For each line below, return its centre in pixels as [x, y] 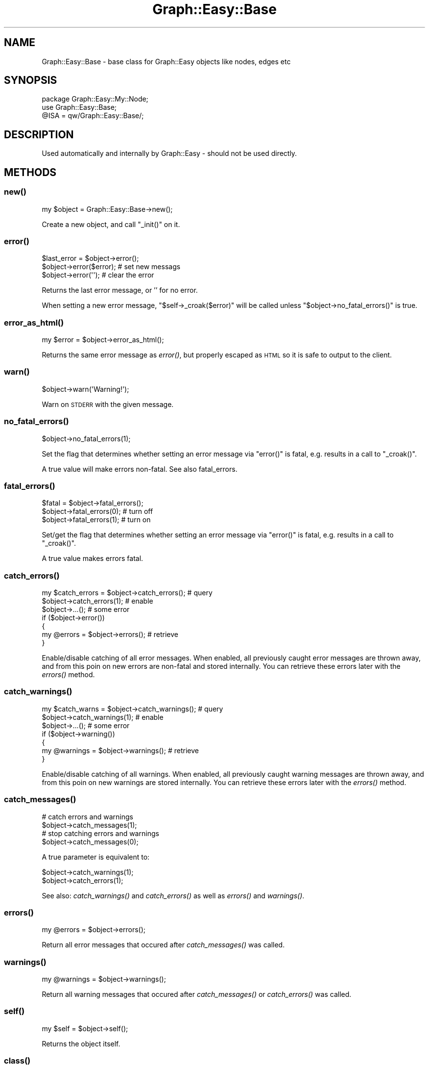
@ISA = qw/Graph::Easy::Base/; [93, 116]
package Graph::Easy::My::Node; [95, 99]
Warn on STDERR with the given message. [108, 404]
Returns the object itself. [81, 1043]
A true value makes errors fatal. [93, 559]
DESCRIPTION [39, 134]
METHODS [30, 172]
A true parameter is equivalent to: [96, 857]
